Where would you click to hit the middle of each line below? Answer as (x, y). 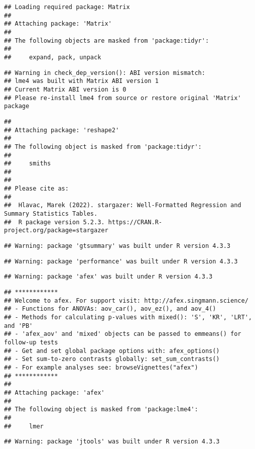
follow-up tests (31, 342)
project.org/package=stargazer (56, 231)
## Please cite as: (36, 189)
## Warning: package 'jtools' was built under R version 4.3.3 (112, 442)
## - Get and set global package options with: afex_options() (112, 351)
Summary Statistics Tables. (51, 214)
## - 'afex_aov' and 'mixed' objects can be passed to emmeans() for (123, 334)
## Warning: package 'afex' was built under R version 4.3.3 (108, 277)
